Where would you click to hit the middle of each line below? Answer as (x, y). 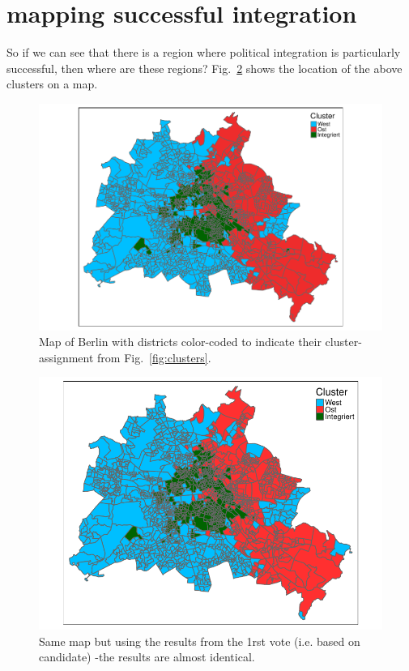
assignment (66, 357)
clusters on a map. (52, 84)
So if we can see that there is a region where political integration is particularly (204, 52)
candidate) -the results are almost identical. (147, 657)
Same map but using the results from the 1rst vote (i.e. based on (200, 641)
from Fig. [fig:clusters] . (154, 357)
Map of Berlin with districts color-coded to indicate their (180, 342)
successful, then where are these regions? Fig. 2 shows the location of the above (204, 68)
